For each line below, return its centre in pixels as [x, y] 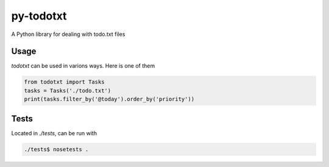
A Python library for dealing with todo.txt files [68, 34]
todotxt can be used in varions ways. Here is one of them [83, 66]
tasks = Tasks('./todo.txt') [68, 91]
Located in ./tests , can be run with [54, 133]
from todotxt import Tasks [64, 82]
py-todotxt [39, 16]
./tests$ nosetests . [56, 149]
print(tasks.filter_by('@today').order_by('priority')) [109, 99]
